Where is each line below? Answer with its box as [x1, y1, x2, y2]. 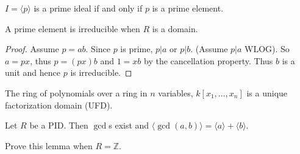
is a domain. [152, 22, 198, 35]
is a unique [246, 86, 288, 99]
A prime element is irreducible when [5, 22, 140, 35]
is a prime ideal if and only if [34, 2, 143, 14]
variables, [158, 86, 193, 99]
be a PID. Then [29, 119, 88, 132]
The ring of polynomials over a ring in [5, 86, 148, 99]
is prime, [120, 42, 153, 55]
